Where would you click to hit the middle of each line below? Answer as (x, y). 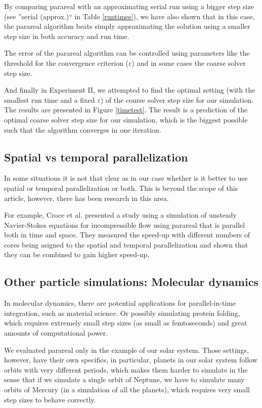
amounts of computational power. (56, 333)
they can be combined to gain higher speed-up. (77, 254)
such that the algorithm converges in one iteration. (83, 129)
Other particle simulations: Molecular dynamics (131, 282)
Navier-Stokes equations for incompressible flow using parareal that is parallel (124, 225)
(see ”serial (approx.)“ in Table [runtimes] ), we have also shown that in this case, (129, 16)
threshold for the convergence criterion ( (67, 63)
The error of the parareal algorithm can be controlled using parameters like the (127, 53)
